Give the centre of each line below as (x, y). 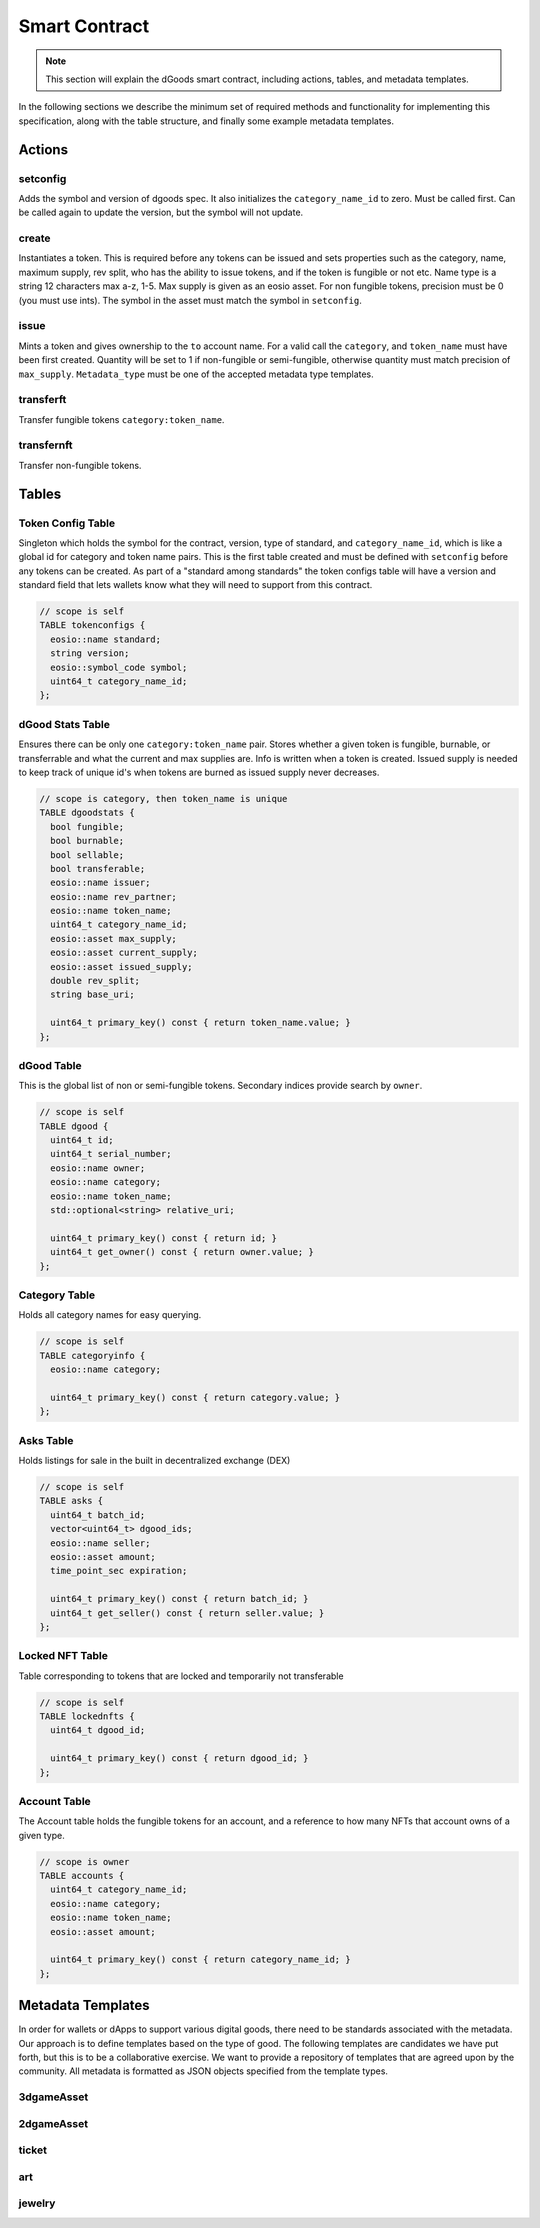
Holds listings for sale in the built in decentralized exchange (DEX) (154, 1460)
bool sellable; (87, 854)
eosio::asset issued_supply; (122, 966)
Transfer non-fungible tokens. (80, 465)
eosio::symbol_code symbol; (119, 667)
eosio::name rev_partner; (113, 896)
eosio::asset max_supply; (113, 938)
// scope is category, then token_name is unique (163, 798)
